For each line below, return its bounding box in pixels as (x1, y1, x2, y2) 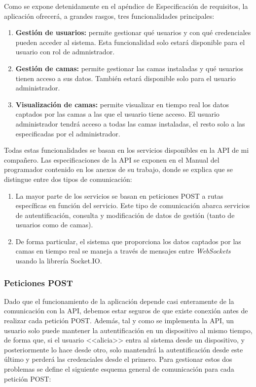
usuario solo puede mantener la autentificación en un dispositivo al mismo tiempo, (4, 325, 253, 335)
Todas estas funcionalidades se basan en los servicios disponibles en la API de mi (4, 145, 249, 155)
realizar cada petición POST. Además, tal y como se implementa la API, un (4, 315, 234, 326)
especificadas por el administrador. (15, 128, 120, 138)
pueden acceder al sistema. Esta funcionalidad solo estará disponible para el (15, 37, 245, 47)
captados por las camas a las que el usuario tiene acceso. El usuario (15, 109, 219, 119)
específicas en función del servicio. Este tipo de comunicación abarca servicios (15, 200, 250, 211)
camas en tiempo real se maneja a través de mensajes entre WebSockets (15, 246, 231, 256)
